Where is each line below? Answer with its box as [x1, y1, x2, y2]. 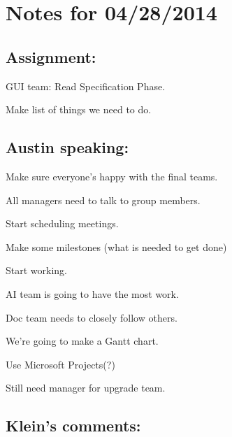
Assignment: [6, 45, 96, 67]
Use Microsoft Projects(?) [6, 357, 115, 371]
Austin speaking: [6, 136, 129, 158]
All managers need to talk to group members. [6, 192, 201, 207]
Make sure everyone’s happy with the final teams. [6, 169, 218, 183]
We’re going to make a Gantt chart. [6, 334, 159, 348]
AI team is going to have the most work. [6, 286, 179, 301]
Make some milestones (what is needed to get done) [6, 239, 227, 254]
